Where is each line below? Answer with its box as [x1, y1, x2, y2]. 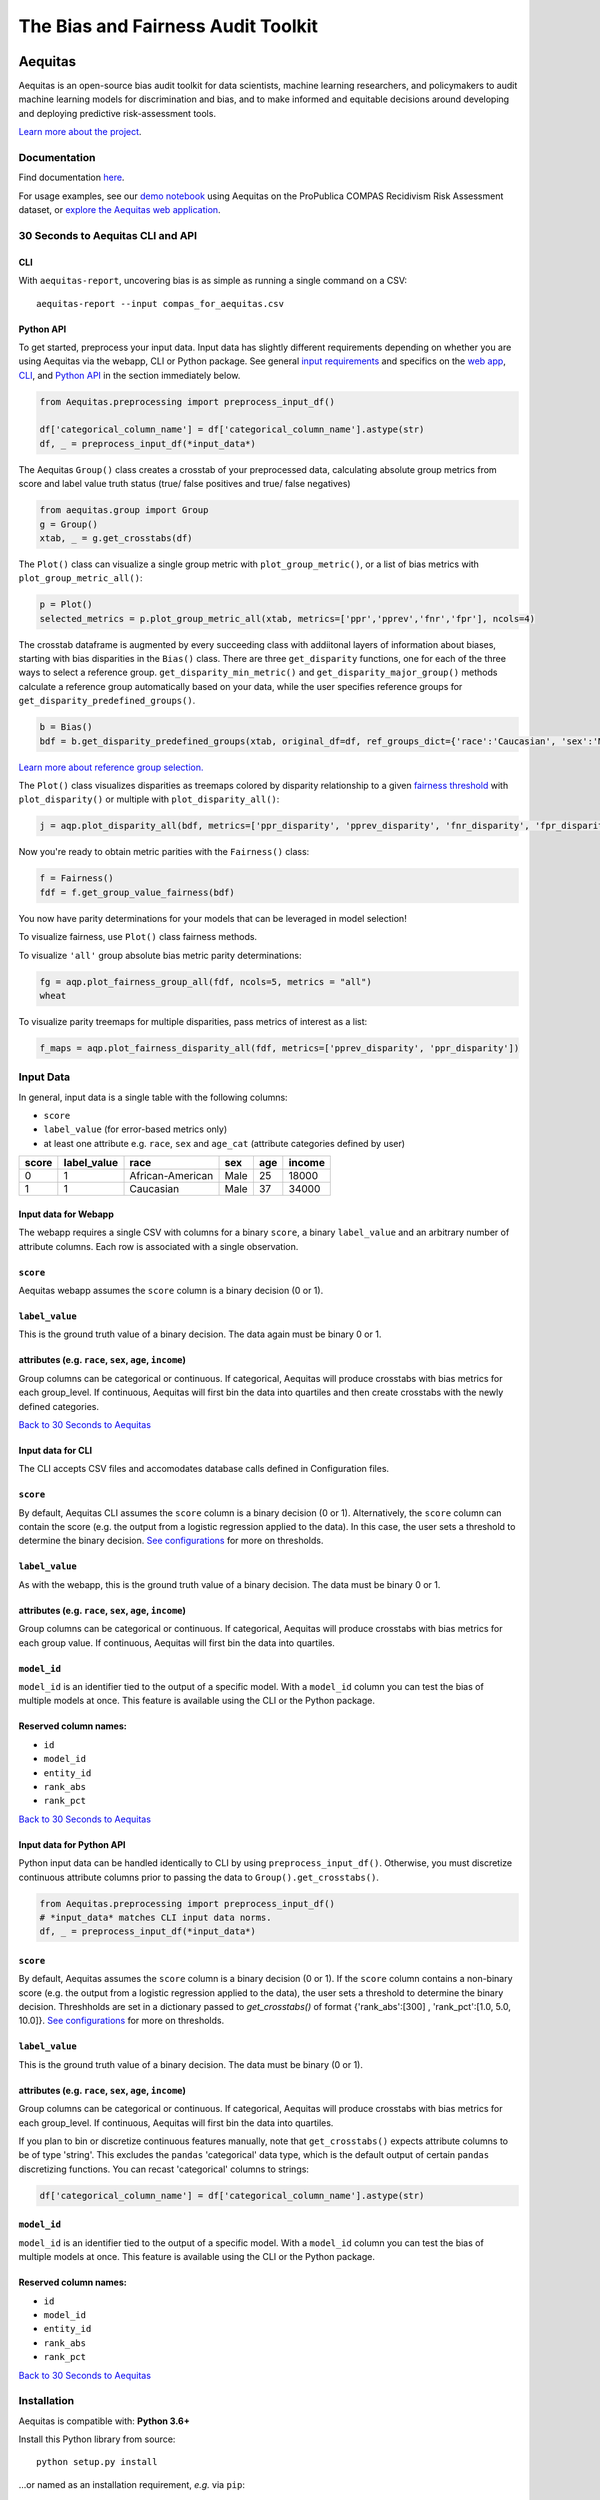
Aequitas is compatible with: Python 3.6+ [18, 2415, 190, 2427]
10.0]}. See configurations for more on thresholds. [18, 2015, 225, 2027]
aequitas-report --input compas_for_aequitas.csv [36, 298, 285, 309]
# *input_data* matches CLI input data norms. [39, 1911, 272, 1923]
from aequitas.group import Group [39, 505, 209, 516]
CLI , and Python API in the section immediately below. [18, 369, 241, 381]
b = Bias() [39, 721, 93, 733]
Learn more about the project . [18, 126, 142, 138]
